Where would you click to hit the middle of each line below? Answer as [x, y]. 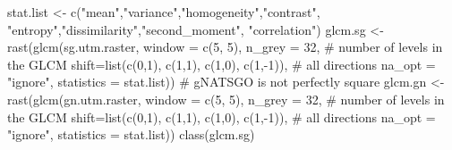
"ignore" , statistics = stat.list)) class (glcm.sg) [131, 134]
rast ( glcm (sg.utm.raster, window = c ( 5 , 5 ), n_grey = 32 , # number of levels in [225, 47]
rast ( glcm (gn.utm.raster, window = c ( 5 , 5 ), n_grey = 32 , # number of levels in [226, 99]
